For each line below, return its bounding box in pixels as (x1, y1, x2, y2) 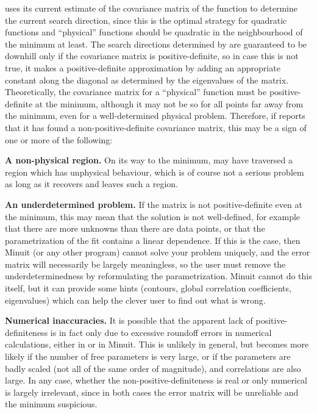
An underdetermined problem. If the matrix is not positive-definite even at (5, 198, 302, 210)
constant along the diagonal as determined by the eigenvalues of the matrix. (5, 73, 289, 86)
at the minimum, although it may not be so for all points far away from (35, 97, 304, 110)
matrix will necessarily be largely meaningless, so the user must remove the (5, 257, 286, 270)
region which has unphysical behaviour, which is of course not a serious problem (5, 165, 304, 178)
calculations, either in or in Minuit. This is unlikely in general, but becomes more (5, 338, 309, 351)
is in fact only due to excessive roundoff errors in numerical (50, 326, 272, 338)
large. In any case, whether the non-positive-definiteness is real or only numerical (5, 374, 308, 387)
